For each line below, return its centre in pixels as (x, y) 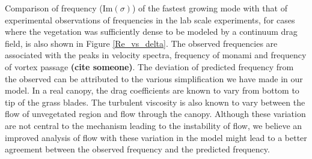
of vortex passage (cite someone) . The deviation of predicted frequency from (149, 66)
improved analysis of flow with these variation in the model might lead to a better (156, 137)
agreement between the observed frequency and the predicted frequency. (137, 149)
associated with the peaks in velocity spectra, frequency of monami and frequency (156, 55)
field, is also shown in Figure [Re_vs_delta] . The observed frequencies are (141, 43)
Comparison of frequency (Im (59, 8)
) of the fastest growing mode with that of (210, 8)
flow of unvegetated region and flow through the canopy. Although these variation (155, 114)
